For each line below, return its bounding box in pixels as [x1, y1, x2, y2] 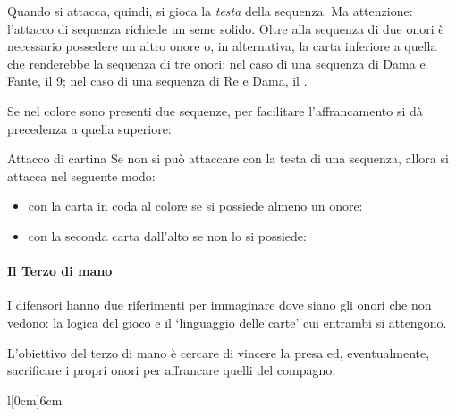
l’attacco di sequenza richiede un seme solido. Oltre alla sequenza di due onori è [7, 19, 444, 37]
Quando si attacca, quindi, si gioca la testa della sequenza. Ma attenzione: [7, 2, 413, 20]
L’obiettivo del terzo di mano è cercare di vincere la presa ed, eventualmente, [7, 343, 430, 362]
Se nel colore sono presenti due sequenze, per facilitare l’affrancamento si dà [7, 101, 423, 120]
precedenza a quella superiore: [7, 119, 172, 137]
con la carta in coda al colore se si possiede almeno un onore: [28, 196, 363, 215]
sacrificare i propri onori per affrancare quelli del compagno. [7, 361, 336, 379]
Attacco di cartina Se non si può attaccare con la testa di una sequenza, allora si [7, 149, 449, 168]
